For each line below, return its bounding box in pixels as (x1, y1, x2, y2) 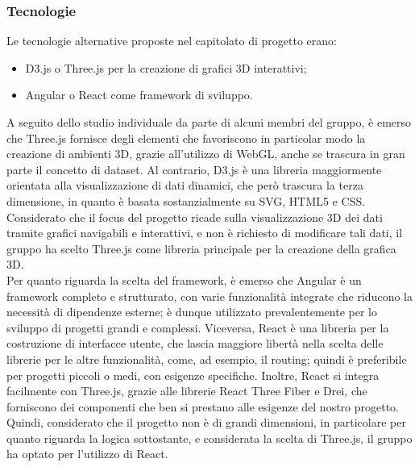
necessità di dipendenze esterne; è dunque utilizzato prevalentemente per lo (6, 303, 377, 320)
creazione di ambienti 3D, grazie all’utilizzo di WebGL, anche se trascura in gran (6, 145, 405, 162)
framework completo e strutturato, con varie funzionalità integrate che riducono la (6, 287, 413, 304)
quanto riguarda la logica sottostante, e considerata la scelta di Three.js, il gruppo (6, 429, 413, 446)
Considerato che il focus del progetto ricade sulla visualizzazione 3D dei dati (6, 208, 383, 225)
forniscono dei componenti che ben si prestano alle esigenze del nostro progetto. (6, 398, 400, 415)
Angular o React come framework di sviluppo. (25, 86, 253, 103)
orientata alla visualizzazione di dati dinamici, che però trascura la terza (6, 177, 363, 194)
